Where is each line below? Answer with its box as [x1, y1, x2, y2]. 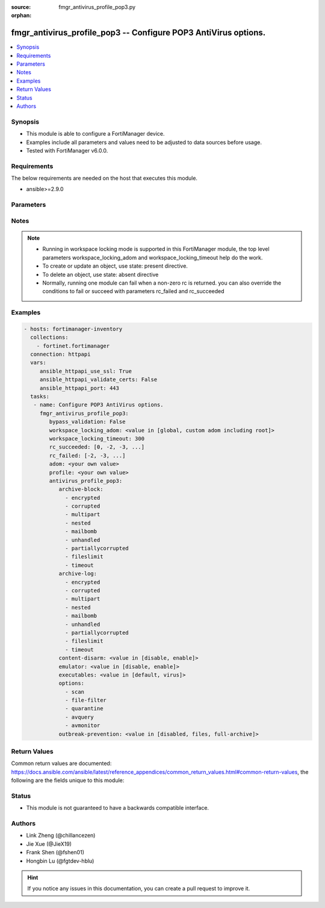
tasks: [30, 393, 50, 400]
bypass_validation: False [49, 418, 126, 425]
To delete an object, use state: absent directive [42, 271, 159, 278]
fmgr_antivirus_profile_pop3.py [58, 4, 135, 10]
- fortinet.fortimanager [36, 342, 110, 349]
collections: [30, 334, 69, 341]
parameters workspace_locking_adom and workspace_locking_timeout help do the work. [42, 254, 263, 261]
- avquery [65, 713, 94, 720]
